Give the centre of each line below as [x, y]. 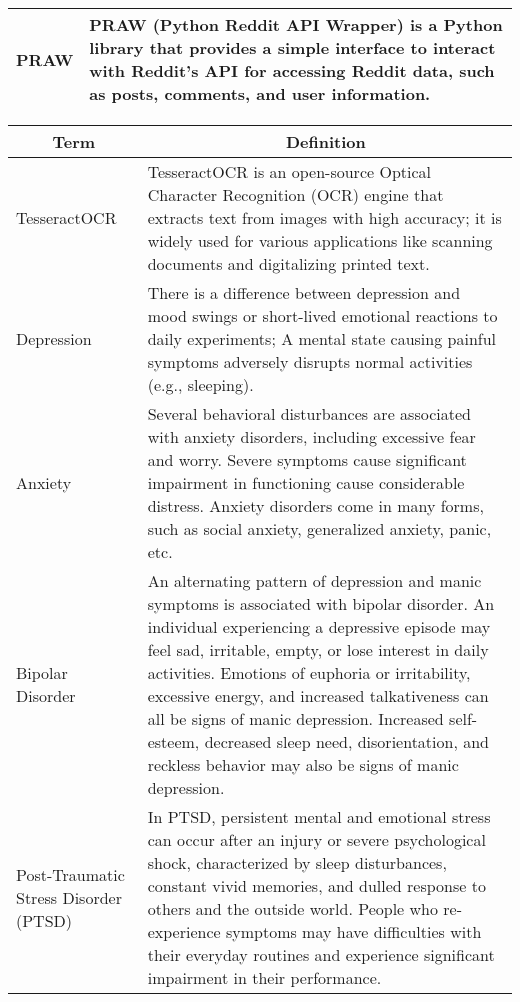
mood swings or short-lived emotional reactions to [322, 315]
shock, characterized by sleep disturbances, [297, 862]
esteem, [173, 741]
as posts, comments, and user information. [260, 93]
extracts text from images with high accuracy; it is [324, 217]
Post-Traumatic [70, 874]
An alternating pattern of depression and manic [314, 580]
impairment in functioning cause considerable [306, 482]
